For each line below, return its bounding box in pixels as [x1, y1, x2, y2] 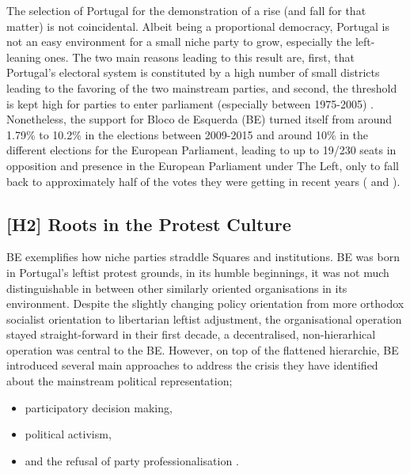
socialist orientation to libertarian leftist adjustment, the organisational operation [6, 310, 402, 327]
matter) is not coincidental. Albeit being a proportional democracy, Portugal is [6, 17, 389, 34]
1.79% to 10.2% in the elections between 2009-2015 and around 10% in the [6, 126, 369, 142]
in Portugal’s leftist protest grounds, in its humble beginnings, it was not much [6, 264, 389, 280]
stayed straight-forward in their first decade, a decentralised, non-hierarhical [6, 326, 376, 343]
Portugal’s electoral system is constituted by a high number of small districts [6, 64, 380, 81]
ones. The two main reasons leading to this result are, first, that [44, 48, 355, 65]
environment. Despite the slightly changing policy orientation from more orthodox [6, 295, 404, 312]
